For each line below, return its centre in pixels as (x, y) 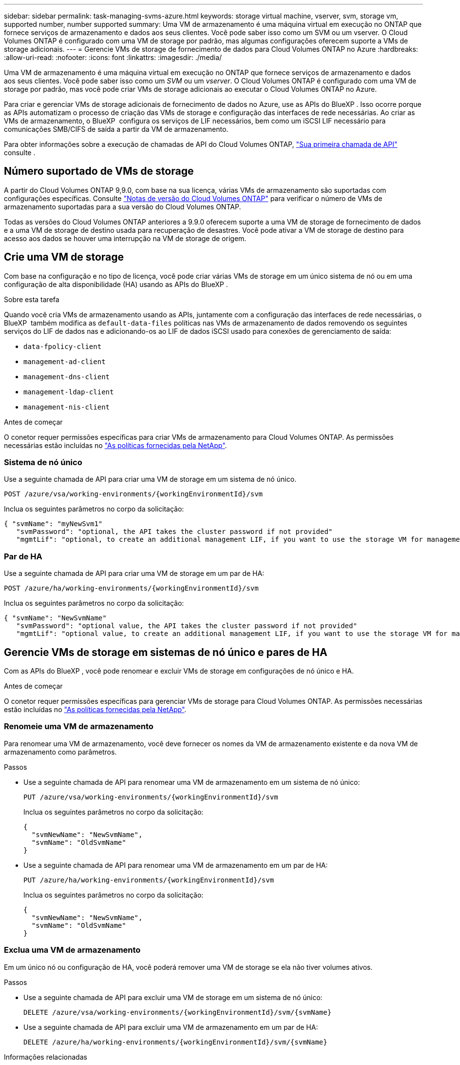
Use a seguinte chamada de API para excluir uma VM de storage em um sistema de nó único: (173, 997)
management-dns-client (67, 377)
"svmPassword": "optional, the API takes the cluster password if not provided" (174, 532)
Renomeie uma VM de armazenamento (79, 727)
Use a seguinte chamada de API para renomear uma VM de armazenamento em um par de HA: (176, 865)
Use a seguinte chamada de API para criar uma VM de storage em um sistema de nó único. (150, 479)
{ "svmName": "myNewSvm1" (53, 524)
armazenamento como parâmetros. (60, 752)
